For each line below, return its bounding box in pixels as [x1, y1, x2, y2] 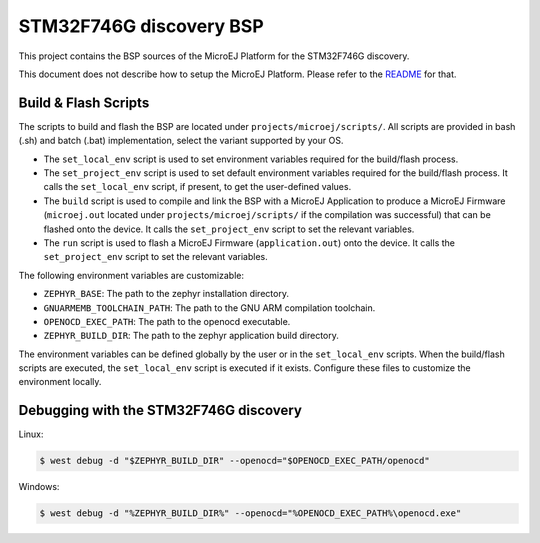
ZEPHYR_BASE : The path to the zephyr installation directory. [43, 288, 290, 300]
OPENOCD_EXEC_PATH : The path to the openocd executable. [43, 315, 291, 327]
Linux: [18, 428, 44, 440]
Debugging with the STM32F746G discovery [18, 402, 302, 419]
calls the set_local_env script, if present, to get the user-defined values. [43, 181, 352, 193]
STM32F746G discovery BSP [18, 15, 264, 37]
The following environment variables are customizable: [18, 269, 245, 281]
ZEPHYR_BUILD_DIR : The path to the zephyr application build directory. [43, 330, 340, 342]
